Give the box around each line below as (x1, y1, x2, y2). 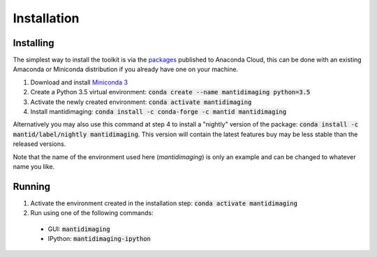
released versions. (13, 140, 66, 148)
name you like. (13, 162, 55, 170)
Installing (13, 37, 55, 49)
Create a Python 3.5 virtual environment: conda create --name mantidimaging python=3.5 (30, 88, 311, 96)
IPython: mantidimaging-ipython (47, 235, 151, 243)
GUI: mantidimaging (47, 224, 111, 233)
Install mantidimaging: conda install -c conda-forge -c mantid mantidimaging (30, 108, 287, 116)
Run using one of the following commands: (30, 209, 154, 217)
